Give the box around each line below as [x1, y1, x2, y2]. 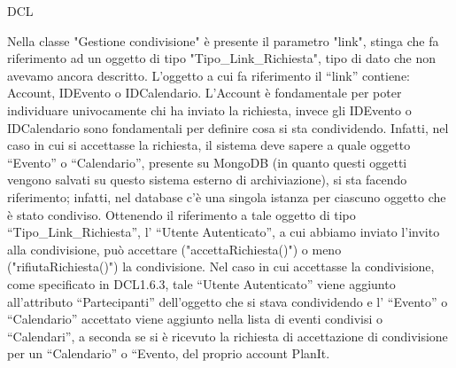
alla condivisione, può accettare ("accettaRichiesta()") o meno [7, 239, 342, 258]
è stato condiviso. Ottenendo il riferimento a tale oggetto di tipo [7, 205, 356, 223]
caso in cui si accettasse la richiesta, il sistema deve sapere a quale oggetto [7, 136, 411, 154]
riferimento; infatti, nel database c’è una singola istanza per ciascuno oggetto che [7, 187, 446, 206]
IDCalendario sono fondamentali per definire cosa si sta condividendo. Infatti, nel [7, 118, 449, 137]
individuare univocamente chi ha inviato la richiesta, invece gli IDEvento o [7, 100, 412, 119]
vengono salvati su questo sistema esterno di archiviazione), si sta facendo [7, 170, 407, 189]
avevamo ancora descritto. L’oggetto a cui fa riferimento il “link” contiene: [7, 66, 411, 84]
